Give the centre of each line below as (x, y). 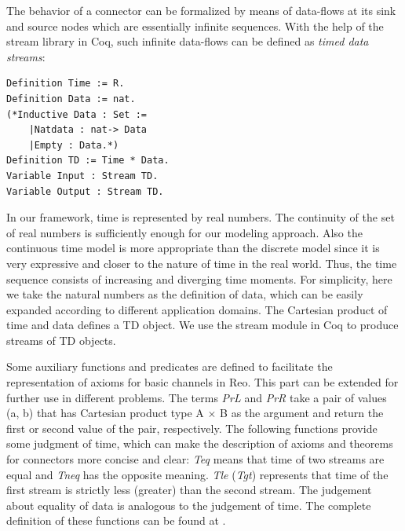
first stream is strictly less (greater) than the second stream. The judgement (189, 490)
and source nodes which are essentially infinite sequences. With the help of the (195, 26)
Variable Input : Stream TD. (82, 176)
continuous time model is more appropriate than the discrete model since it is (193, 248)
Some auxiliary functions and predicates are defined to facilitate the (170, 366)
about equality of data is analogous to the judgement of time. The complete (189, 505)
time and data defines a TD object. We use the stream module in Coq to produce (202, 325)
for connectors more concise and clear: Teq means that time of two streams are (195, 459)
